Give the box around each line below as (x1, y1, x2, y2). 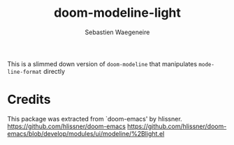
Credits (7, 92, 51, 107)
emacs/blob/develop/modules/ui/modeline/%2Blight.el (7, 129, 165, 137)
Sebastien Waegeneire (85, 28, 150, 36)
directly (43, 67, 65, 75)
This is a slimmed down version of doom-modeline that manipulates (7, 59, 198, 68)
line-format (7, 68, 42, 75)
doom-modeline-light (53, 5, 182, 21)
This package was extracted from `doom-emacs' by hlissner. (7, 114, 183, 123)
